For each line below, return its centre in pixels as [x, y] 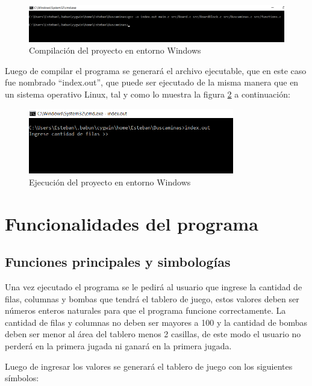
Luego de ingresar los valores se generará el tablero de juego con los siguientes [149, 366]
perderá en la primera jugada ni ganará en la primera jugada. [118, 346]
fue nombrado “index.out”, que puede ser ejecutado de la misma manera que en [152, 82]
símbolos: [22, 378]
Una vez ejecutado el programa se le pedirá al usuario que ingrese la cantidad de [154, 287]
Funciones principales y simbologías [118, 262]
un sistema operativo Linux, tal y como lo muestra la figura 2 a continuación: [148, 94]
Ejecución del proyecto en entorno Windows [110, 182]
